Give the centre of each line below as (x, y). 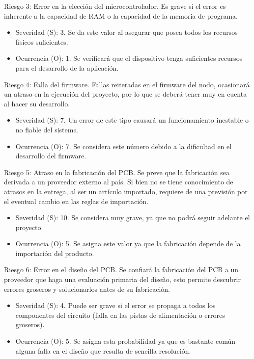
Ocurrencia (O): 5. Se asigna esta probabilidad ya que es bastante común (126, 341)
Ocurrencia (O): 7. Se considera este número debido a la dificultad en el (124, 146)
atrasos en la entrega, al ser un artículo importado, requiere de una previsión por (126, 191)
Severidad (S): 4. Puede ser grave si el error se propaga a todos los (115, 305)
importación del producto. (55, 253)
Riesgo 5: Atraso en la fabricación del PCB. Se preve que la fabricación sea (117, 172)
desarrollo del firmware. (51, 156)
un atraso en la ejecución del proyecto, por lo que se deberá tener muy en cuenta (126, 94)
